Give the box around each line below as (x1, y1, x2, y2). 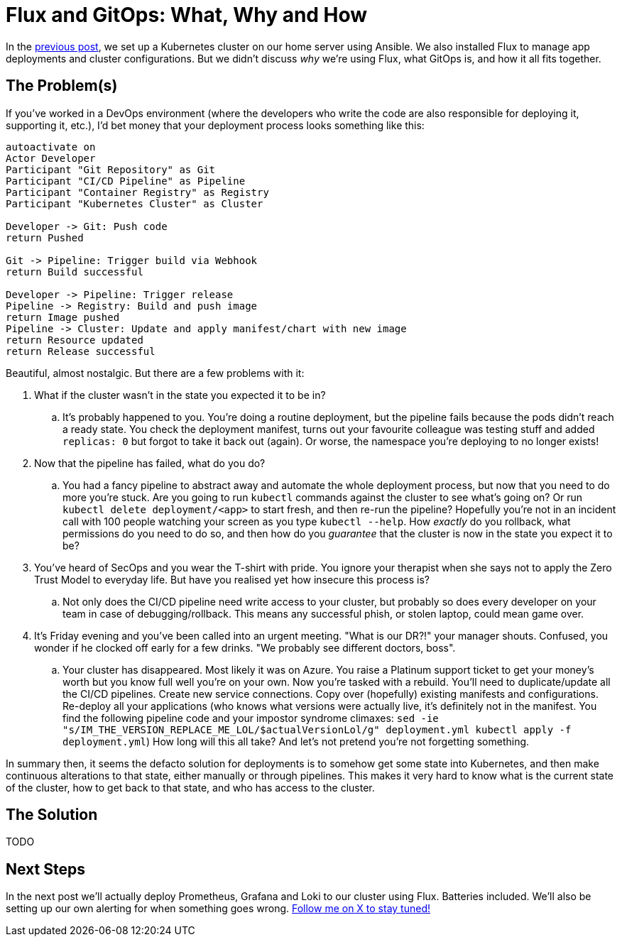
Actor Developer (6, 152, 96, 164)
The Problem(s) (6, 77, 118, 95)
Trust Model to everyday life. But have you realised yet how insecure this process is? (34, 573, 430, 586)
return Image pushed (6, 311, 120, 323)
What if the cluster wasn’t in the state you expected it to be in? (34, 388, 326, 401)
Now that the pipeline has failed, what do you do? (34, 456, 266, 469)
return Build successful (6, 265, 143, 278)
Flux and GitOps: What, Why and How (6, 3, 368, 27)
